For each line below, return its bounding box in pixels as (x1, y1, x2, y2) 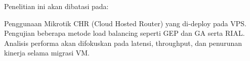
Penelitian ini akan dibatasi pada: (4, 1, 109, 11)
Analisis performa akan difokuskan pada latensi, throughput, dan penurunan (4, 37, 242, 48)
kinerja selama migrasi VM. (4, 47, 90, 58)
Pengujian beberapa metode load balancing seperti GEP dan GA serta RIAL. (4, 28, 245, 38)
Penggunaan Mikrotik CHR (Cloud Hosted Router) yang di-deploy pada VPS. (4, 18, 246, 28)
